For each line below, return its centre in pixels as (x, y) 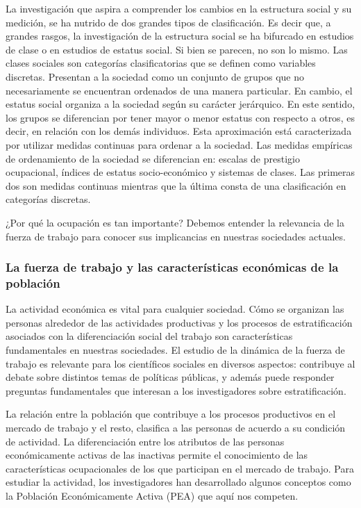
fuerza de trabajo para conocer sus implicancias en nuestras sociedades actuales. (176, 236)
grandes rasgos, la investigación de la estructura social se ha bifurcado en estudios (180, 36)
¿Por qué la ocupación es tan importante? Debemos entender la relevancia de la (175, 222)
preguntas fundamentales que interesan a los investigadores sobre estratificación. (176, 390)
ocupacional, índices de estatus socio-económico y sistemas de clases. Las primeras (180, 172)
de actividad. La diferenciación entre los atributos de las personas (145, 441)
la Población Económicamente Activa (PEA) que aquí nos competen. (152, 495)
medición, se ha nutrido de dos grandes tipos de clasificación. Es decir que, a (168, 22)
